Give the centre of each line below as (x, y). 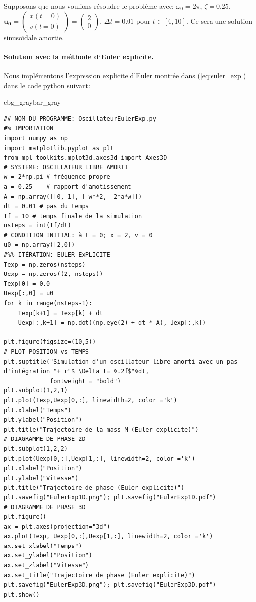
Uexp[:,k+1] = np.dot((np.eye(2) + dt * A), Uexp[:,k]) (112, 323)
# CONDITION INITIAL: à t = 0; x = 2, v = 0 (78, 235)
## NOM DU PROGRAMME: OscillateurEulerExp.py (80, 119)
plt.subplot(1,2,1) (36, 391)
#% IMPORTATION (29, 129)
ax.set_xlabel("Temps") (43, 546)
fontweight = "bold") (85, 381)
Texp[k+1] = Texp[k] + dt (61, 313)
